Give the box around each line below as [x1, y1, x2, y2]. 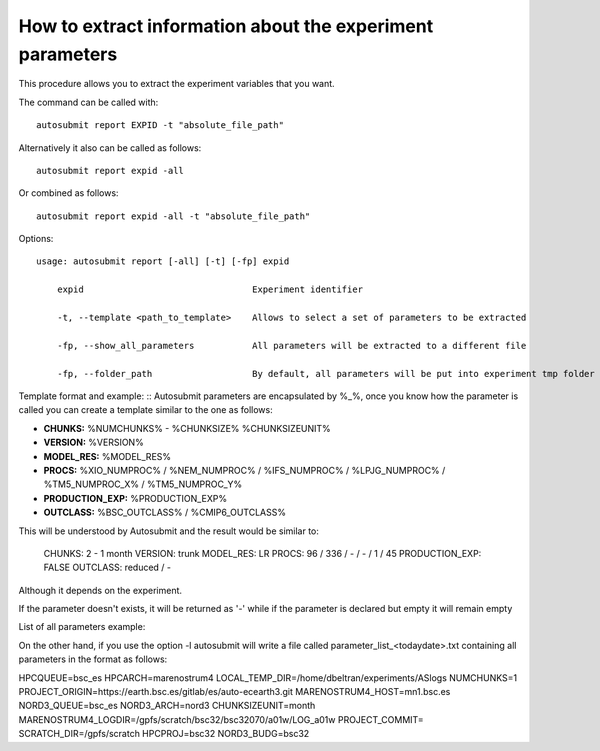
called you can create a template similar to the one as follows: [18, 404, 274, 416]
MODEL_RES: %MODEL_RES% [43, 450, 172, 462]
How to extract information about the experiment [18, 15, 434, 37]
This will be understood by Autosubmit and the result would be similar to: [18, 525, 320, 537]
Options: [18, 233, 54, 245]
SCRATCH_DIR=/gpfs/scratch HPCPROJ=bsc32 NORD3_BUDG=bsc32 [18, 728, 310, 740]
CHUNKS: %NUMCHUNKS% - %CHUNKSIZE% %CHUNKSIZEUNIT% [43, 422, 332, 434]
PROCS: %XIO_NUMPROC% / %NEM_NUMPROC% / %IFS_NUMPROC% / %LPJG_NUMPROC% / [43, 464, 446, 476]
